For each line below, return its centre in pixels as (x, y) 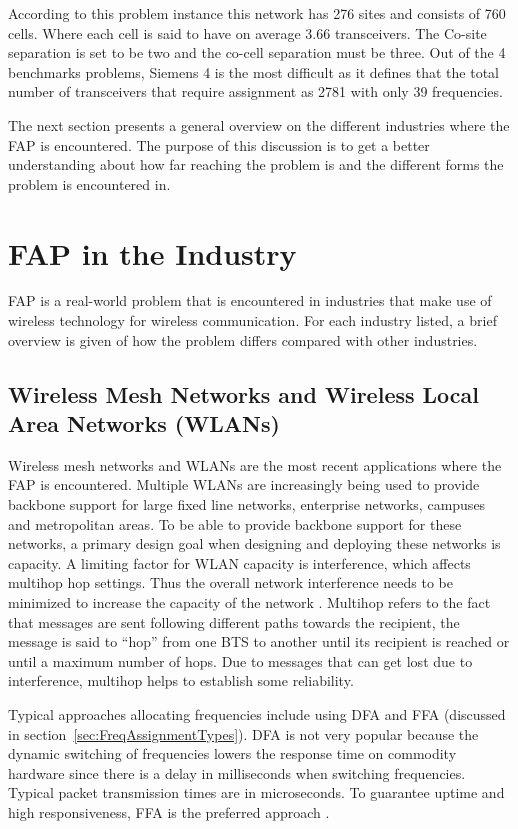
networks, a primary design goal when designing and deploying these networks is (254, 543)
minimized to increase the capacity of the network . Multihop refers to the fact (249, 602)
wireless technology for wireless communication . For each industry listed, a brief (252, 320)
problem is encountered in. (89, 183)
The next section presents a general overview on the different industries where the (259, 124)
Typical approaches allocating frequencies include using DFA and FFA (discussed (257, 713)
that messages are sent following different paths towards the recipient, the (234, 621)
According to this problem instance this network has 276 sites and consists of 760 (257, 13)
